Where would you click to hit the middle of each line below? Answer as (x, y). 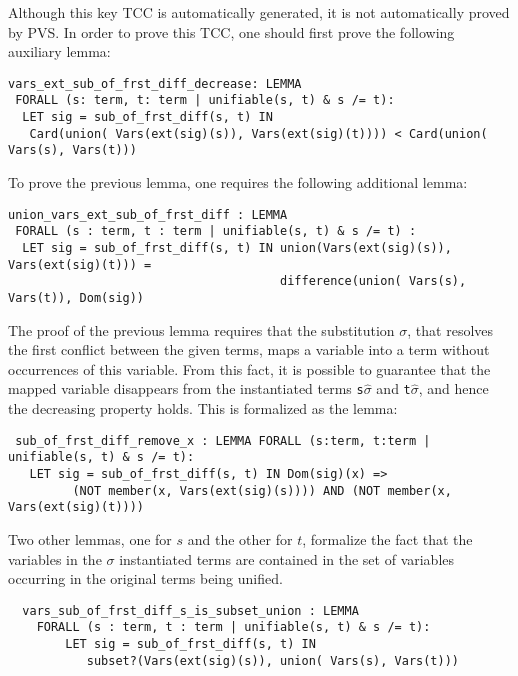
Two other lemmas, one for (90, 538)
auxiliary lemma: (59, 51)
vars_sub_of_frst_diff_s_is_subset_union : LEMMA (190, 610)
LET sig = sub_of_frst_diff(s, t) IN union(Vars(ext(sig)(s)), (237, 247)
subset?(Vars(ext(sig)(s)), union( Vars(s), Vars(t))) (273, 660)
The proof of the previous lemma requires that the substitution (201, 329)
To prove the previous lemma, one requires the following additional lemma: (238, 182)
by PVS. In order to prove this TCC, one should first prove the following (231, 31)
